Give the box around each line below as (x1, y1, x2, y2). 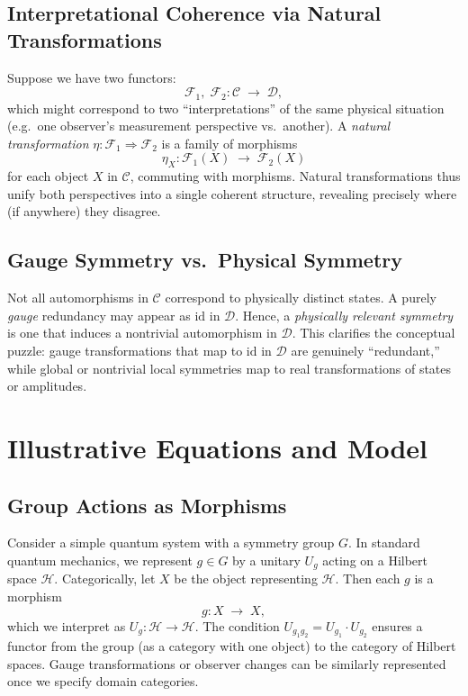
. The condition (194, 616, 280, 635)
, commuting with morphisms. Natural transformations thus (130, 167, 461, 185)
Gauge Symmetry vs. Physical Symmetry (7, 246, 402, 274)
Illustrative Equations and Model (7, 429, 428, 466)
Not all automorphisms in (7, 288, 148, 307)
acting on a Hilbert (322, 550, 428, 569)
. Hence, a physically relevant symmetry (235, 305, 454, 324)
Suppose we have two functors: (7, 68, 176, 86)
